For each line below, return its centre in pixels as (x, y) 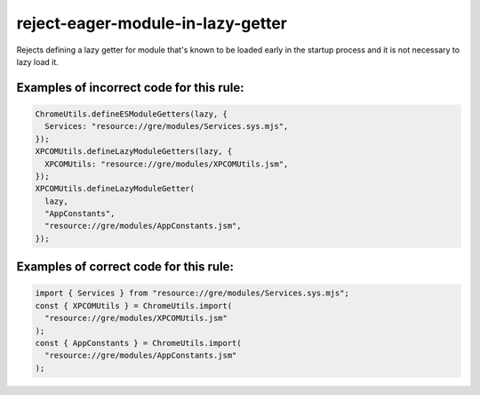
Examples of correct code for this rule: (125, 267)
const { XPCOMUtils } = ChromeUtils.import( (134, 306)
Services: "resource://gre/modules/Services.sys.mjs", (167, 126)
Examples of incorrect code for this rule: (130, 88)
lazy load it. (38, 61)
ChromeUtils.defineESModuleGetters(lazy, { (132, 114)
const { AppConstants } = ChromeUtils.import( (138, 343)
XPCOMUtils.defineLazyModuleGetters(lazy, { (134, 152)
